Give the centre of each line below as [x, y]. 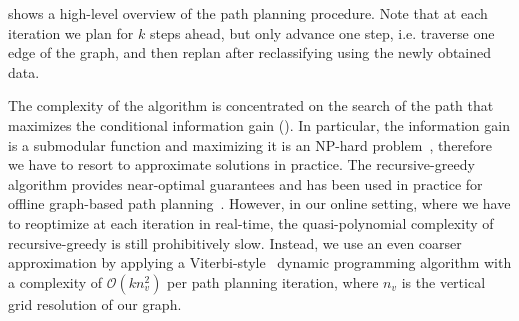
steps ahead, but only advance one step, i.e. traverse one [322, 32]
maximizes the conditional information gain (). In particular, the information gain [259, 124]
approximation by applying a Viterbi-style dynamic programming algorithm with [260, 262]
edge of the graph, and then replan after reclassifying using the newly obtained [250, 52]
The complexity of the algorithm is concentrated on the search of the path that [251, 105]
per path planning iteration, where [273, 281]
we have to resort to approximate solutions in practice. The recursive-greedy [241, 164]
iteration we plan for [71, 32]
